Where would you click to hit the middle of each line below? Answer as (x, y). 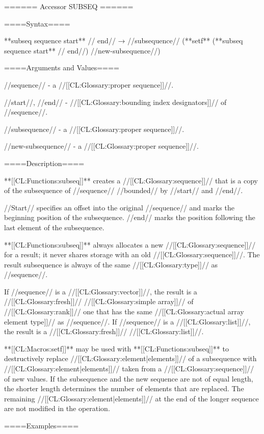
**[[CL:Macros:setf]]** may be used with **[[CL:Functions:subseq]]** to (116, 348)
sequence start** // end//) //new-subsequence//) (82, 50)
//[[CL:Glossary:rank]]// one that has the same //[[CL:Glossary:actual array (124, 311)
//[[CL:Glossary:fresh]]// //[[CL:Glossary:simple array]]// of (99, 301)
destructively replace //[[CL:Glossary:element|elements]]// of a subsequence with (130, 358)
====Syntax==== (37, 23)
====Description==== (44, 163)
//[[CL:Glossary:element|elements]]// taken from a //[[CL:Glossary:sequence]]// (129, 369)
